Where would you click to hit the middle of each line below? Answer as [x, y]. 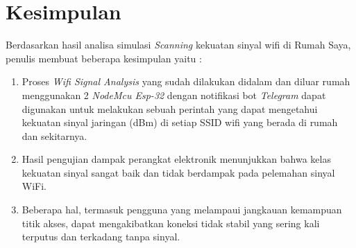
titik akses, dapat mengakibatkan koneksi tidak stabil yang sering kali [171, 223]
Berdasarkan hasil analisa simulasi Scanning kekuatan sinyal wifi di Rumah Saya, [178, 45]
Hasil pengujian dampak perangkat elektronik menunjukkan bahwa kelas [176, 159]
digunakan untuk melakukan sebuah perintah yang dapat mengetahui [170, 108]
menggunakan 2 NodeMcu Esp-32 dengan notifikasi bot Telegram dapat [174, 95]
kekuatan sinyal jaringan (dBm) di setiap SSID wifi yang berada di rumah [180, 122]
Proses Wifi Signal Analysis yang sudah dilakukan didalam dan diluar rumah [186, 81]
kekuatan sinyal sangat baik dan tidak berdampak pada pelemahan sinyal [178, 172]
